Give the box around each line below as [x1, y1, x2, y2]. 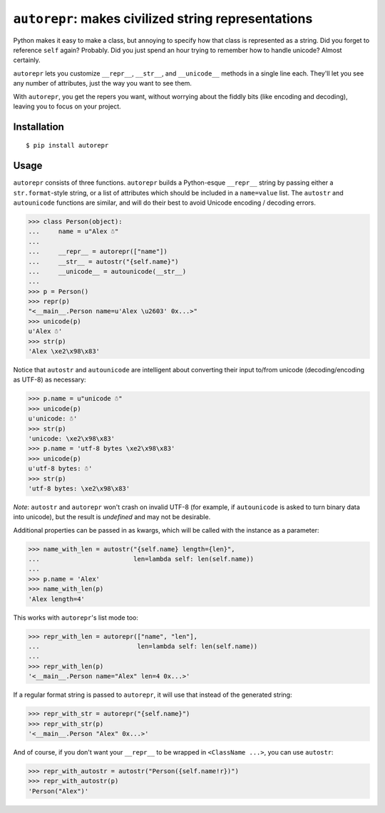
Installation [13, 121, 64, 133]
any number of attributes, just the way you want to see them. [13, 79, 192, 88]
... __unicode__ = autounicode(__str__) [28, 267, 187, 275]
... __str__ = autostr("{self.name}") [28, 257, 179, 265]
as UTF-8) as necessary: [13, 375, 86, 384]
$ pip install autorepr [26, 141, 109, 150]
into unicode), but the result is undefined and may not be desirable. [13, 513, 211, 521]
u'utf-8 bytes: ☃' [28, 464, 93, 473]
